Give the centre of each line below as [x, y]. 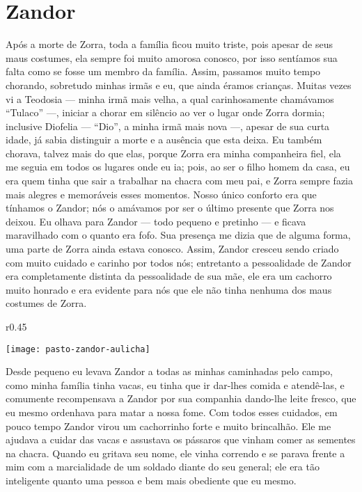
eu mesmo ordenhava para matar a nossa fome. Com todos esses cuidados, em [172, 412]
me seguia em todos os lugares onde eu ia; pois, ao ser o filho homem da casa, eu [178, 167]
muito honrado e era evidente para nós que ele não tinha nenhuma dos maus [169, 289]
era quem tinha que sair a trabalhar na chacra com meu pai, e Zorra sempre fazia [179, 181]
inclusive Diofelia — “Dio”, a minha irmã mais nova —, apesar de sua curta [168, 126]
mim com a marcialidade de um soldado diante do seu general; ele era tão [163, 467]
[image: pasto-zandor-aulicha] [78, 349]
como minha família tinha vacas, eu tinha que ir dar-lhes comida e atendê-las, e [175, 384]
